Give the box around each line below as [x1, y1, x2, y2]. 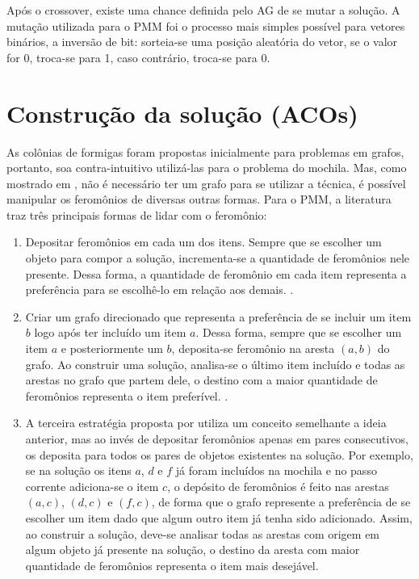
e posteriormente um [61, 340, 163, 357]
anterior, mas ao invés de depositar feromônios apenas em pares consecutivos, [25, 430, 409, 447]
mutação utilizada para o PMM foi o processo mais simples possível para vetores [6, 17, 405, 34]
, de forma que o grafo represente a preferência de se [151, 493, 411, 510]
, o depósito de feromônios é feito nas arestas [167, 477, 389, 494]
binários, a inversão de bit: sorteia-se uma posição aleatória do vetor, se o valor [6, 33, 398, 50]
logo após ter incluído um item [34, 324, 186, 341]
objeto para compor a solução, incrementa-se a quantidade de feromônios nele [25, 250, 409, 266]
